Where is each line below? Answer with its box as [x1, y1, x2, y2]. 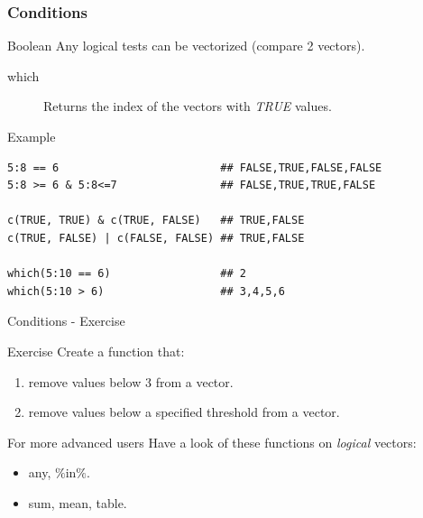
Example [7, 127, 56, 145]
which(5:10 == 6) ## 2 [7, 267, 246, 281]
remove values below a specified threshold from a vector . [28, 402, 340, 421]
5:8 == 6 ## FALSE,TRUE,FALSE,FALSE [7, 161, 382, 174]
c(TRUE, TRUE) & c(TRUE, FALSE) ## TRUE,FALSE [7, 214, 305, 227]
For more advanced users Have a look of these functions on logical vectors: [7, 432, 417, 451]
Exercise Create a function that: [7, 341, 185, 360]
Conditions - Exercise [7, 311, 125, 330]
